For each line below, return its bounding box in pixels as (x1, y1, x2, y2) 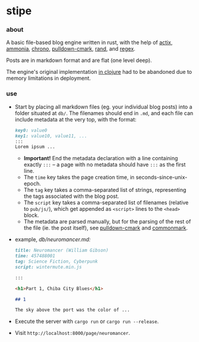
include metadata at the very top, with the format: (14, 116, 137, 123)
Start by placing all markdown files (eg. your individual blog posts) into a (14, 103, 192, 110)
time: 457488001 (14, 253, 55, 259)
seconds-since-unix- (135, 174, 188, 181)
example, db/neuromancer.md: (14, 236, 91, 243)
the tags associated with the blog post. (23, 192, 119, 200)
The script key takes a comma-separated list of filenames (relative (23, 199, 189, 206)
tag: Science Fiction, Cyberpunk (14, 259, 98, 265)
